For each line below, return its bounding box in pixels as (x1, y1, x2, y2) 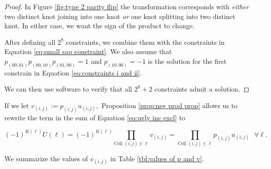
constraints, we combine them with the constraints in (66, 37, 225, 47)
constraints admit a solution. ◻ (155, 84, 250, 94)
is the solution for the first (148, 56, 227, 66)
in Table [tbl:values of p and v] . (110, 153, 204, 164)
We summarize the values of (4, 153, 88, 164)
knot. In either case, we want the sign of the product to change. (4, 20, 194, 31)
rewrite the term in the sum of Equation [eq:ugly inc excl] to (4, 112, 186, 122)
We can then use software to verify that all (4, 84, 132, 94)
